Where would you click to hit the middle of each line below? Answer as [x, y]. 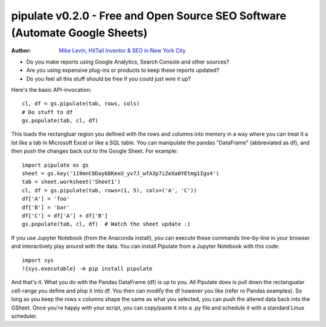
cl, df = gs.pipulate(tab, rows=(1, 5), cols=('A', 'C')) [110, 190]
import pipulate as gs [56, 165]
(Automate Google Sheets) [79, 33]
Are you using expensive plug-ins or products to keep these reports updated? [123, 70]
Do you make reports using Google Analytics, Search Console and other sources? [128, 62]
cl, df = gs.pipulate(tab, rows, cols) [81, 104]
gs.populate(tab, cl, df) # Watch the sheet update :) [106, 224]
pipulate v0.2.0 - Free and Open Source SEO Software [149, 16]
